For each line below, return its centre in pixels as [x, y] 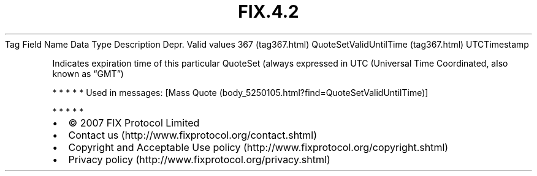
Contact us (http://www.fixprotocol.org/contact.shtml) [193, 135]
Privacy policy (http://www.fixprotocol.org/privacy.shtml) [199, 159]
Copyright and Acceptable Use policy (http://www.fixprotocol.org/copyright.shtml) [258, 147]
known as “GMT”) [88, 73]
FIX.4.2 [268, 12]
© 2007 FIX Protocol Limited [134, 123]
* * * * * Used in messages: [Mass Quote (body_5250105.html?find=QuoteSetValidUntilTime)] [240, 92]
